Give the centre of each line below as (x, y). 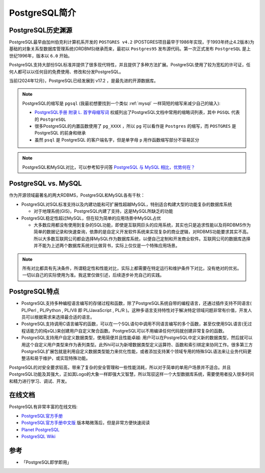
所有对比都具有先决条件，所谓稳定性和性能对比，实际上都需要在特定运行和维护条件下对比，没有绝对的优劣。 (132, 268)
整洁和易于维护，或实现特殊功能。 (56, 358)
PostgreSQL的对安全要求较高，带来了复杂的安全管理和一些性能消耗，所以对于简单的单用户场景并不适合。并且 (120, 367)
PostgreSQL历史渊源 (41, 30)
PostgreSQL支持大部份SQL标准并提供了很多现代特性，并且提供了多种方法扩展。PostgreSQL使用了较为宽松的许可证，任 (130, 65)
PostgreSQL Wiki (39, 437)
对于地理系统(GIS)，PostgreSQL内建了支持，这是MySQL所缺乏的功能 (104, 211)
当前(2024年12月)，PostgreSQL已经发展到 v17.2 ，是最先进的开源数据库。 (84, 81)
